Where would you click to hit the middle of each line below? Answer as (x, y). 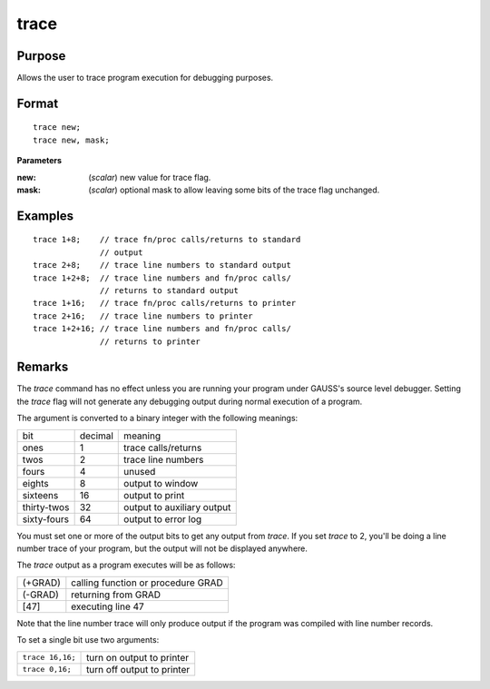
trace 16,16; (49, 658)
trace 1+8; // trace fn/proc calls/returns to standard (167, 240)
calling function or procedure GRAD (147, 583)
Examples (45, 216)
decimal (96, 436)
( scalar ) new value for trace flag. (150, 177)
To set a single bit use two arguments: (88, 640)
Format (38, 103)
